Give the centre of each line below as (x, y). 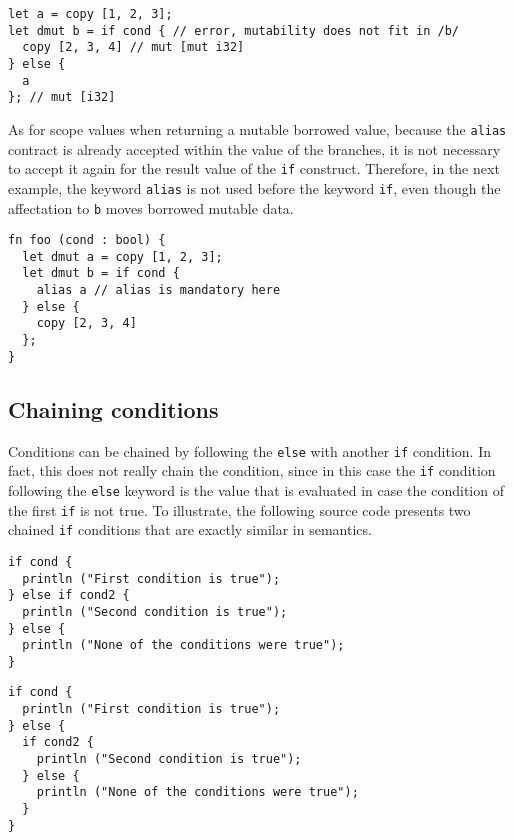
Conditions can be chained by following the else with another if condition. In (249, 450)
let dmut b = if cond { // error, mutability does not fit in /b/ (234, 30)
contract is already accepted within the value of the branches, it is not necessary (254, 148)
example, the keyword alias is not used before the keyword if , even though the (254, 187)
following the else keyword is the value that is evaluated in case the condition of (256, 489)
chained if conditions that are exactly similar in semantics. (190, 529)
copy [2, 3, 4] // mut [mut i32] (133, 47)
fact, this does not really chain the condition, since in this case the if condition (252, 470)
